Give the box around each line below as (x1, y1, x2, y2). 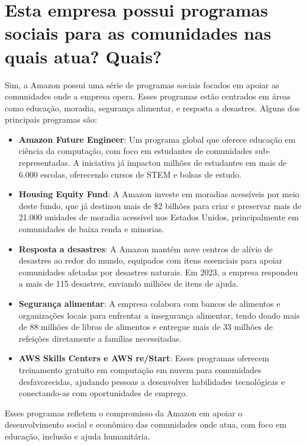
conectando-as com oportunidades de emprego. (18, 387, 188, 399)
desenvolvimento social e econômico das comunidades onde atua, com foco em (5, 418, 286, 431)
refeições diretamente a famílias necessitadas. (18, 332, 182, 344)
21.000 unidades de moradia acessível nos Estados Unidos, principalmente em (18, 211, 299, 223)
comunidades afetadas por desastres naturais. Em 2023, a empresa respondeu (18, 265, 298, 278)
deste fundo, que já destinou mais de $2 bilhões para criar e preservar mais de (18, 199, 301, 211)
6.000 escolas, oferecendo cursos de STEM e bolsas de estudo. (18, 168, 241, 180)
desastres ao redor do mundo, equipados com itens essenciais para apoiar (18, 254, 283, 267)
